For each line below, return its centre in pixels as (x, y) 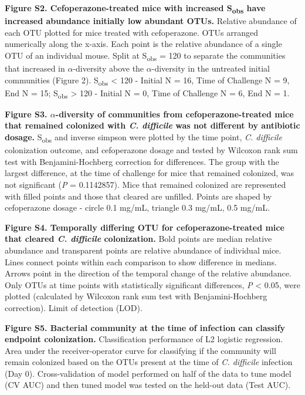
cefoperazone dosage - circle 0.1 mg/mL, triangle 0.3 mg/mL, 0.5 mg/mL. (137, 207)
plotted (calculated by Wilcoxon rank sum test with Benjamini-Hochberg (136, 296)
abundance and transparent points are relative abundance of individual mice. (143, 250)
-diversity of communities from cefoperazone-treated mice (174, 114)
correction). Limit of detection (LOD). (74, 307)
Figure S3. (26, 114)
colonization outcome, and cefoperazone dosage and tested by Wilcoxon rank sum (151, 150)
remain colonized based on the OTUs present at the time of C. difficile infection (149, 362)
